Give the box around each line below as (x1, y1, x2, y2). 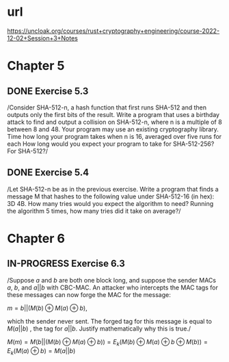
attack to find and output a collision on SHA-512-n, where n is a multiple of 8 (7, 118, 222, 126)
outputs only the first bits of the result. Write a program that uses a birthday (7, 110, 220, 118)
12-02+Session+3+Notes (7, 34, 79, 42)
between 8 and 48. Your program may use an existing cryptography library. (7, 125, 219, 133)
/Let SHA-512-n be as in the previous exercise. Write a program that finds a (7, 185, 219, 193)
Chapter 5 (7, 58, 65, 74)
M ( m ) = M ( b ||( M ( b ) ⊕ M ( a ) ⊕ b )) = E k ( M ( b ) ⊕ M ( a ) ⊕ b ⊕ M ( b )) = (7, 337, 208, 348)
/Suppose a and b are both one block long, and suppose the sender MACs (7, 276, 217, 284)
